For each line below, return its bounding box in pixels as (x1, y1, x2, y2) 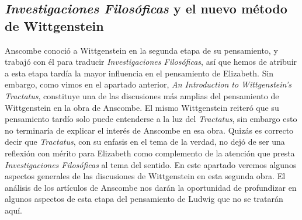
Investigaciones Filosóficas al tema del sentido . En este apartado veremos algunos (5, 158, 297, 170)
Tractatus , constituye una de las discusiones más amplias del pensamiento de (5, 89, 279, 102)
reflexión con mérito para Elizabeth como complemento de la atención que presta (5, 146, 295, 159)
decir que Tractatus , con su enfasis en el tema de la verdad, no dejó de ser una (5, 135, 285, 148)
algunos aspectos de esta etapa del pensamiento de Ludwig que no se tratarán (5, 193, 283, 205)
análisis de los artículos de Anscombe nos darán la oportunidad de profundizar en (5, 181, 297, 193)
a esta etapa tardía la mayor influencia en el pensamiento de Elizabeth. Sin (5, 67, 274, 79)
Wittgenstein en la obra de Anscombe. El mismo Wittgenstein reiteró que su (5, 101, 279, 113)
